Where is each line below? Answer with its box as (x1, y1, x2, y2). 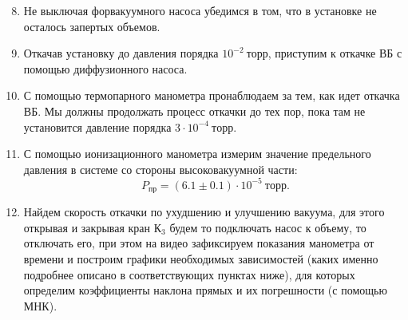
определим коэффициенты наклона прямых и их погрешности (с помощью (23, 282, 387, 298)
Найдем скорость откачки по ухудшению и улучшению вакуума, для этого (23, 203, 385, 220)
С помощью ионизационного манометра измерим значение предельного (23, 145, 371, 162)
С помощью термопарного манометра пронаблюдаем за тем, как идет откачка (23, 87, 400, 104)
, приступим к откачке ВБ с (267, 45, 402, 61)
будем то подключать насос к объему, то (169, 219, 366, 235)
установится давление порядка (23, 118, 172, 135)
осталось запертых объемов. (23, 18, 160, 34)
